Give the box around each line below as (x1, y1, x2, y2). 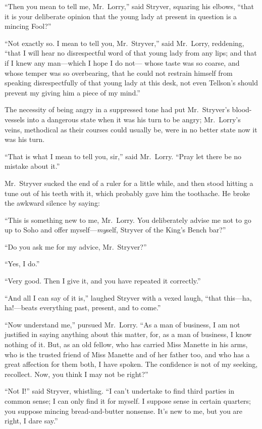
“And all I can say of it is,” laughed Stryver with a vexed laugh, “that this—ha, (5, 292, 252, 303)
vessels (5, 114, 25, 124)
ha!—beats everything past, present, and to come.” (5, 302, 161, 313)
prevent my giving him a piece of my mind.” (5, 87, 140, 98)
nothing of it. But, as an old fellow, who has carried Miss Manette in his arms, (5, 339, 248, 350)
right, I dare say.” (5, 415, 58, 426)
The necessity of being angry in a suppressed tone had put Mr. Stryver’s (5, 104, 230, 115)
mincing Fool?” (5, 21, 51, 31)
